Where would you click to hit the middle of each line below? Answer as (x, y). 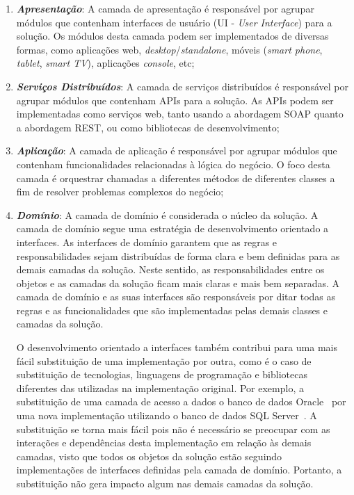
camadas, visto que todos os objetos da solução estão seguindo (149, 456)
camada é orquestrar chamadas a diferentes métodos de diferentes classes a (176, 178)
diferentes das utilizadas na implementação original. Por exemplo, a (160, 388)
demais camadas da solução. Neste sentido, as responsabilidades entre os (170, 269)
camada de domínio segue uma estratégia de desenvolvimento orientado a (172, 228)
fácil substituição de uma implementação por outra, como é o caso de (164, 360)
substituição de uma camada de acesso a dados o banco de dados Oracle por (181, 401)
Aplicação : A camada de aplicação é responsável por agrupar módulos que (177, 151)
